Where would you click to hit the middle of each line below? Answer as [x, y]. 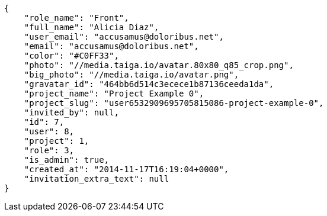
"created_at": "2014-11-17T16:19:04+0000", [126, 169]
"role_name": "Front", [76, 18]
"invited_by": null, [71, 112]
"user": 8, [49, 131]
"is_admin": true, [67, 160]
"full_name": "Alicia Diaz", [92, 27]
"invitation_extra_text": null [97, 179]
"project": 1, [57, 141]
